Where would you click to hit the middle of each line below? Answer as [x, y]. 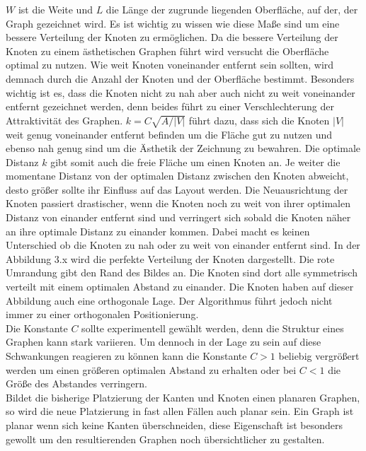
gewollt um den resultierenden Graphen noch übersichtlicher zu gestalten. [165, 439]
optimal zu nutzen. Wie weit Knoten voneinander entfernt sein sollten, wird [170, 65]
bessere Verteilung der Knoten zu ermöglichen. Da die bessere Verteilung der [172, 37]
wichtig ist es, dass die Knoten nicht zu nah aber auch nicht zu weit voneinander [181, 92]
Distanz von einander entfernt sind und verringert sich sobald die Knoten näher [178, 217]
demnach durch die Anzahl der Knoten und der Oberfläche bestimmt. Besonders [180, 78]
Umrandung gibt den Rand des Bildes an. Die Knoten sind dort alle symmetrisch [182, 273]
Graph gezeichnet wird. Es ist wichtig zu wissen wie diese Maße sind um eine [173, 23]
